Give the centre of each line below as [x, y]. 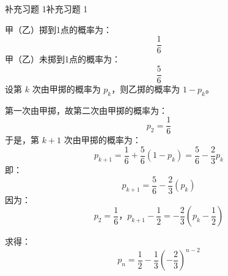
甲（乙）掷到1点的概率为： [58, 29]
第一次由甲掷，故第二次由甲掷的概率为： [86, 110]
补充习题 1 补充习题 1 [46, 9]
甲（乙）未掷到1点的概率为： [63, 59]
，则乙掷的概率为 [146, 88]
